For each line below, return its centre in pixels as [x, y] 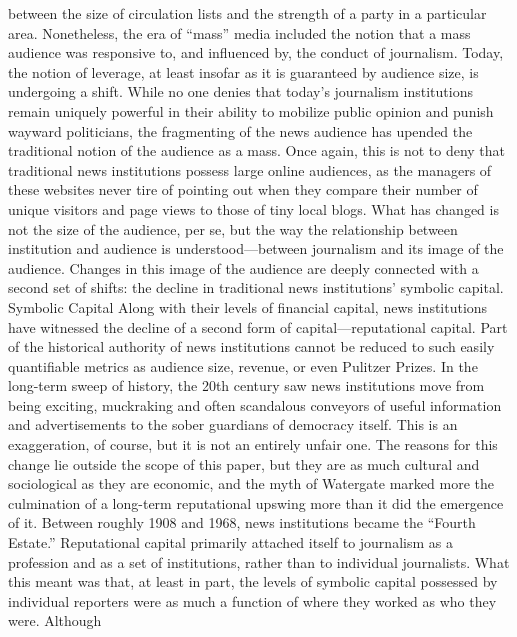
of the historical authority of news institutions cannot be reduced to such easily [251, 346]
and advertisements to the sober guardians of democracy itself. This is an [233, 424]
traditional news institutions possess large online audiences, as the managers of [250, 169]
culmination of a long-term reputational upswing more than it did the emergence [256, 502]
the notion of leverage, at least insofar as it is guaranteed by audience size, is [243, 71]
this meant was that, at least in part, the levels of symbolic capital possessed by [253, 581]
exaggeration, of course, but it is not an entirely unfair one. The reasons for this [253, 444]
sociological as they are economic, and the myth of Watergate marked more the [251, 483]
